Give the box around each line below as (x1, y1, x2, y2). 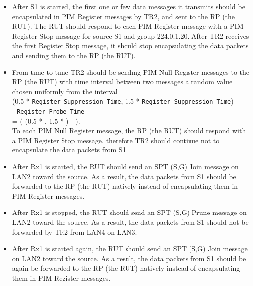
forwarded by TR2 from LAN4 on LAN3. (12, 226, 137, 237)
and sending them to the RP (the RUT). (12, 50, 136, 60)
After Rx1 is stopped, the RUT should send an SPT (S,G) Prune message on (12, 207, 247, 217)
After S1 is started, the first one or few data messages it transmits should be (12, 1, 245, 11)
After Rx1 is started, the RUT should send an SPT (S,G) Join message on (12, 161, 239, 172)
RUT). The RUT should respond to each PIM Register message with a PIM (12, 21, 244, 31)
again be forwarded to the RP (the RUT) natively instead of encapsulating (12, 263, 240, 273)
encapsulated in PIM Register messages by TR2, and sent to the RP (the (12, 11, 235, 21)
